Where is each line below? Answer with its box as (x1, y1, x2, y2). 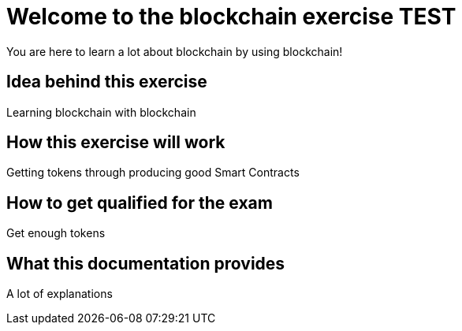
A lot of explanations (6, 287, 113, 301)
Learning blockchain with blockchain (6, 105, 196, 119)
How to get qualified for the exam (6, 192, 273, 213)
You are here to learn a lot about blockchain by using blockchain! (6, 44, 343, 58)
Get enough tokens (6, 226, 106, 240)
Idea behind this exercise (6, 72, 207, 92)
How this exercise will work (6, 132, 225, 153)
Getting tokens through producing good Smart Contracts (6, 165, 300, 180)
